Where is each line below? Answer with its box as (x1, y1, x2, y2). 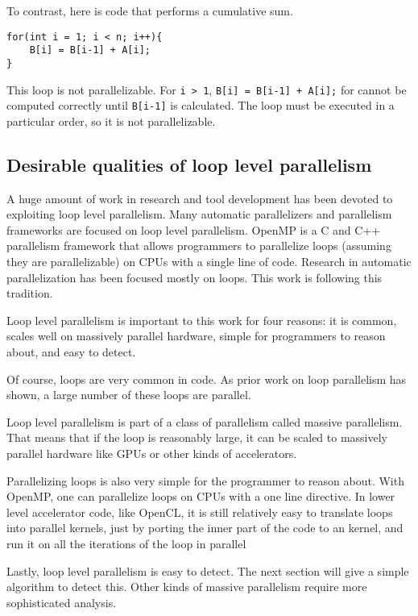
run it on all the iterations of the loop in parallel (6, 535, 246, 551)
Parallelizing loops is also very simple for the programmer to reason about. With (6, 472, 404, 489)
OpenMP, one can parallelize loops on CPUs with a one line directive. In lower (6, 488, 395, 505)
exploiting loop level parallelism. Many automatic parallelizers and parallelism (6, 206, 392, 223)
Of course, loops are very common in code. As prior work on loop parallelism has (6, 370, 407, 387)
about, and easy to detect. (6, 343, 136, 360)
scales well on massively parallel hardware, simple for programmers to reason (6, 327, 386, 344)
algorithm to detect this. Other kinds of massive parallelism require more (6, 578, 367, 595)
